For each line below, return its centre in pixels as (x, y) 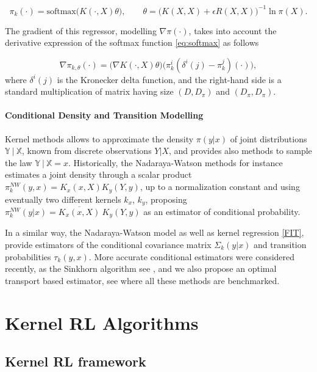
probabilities (28, 256)
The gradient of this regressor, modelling (81, 30)
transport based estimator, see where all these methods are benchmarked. (142, 280)
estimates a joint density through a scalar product (98, 174)
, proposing (166, 199)
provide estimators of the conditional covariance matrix (108, 244)
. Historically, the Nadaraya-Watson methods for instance (176, 162)
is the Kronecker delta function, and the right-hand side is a (169, 79)
